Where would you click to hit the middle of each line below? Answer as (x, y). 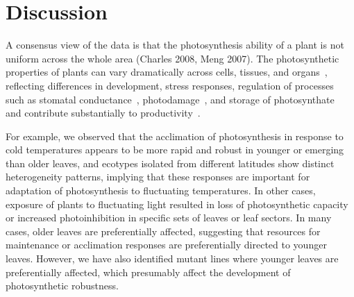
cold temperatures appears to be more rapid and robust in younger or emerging (175, 150)
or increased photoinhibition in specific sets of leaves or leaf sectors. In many (169, 218)
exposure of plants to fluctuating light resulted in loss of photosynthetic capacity (177, 204)
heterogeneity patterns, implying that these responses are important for (158, 177)
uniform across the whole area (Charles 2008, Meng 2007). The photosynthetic (172, 58)
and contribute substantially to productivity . (103, 113)
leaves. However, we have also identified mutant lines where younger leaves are (172, 258)
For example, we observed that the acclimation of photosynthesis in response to (175, 136)
